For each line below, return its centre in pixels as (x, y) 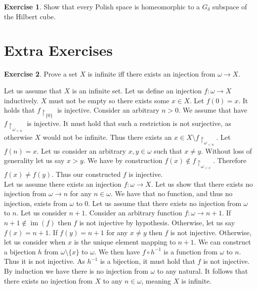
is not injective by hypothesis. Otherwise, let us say (157, 223)
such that (168, 150)
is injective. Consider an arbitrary (108, 110)
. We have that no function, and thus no (171, 193)
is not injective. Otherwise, (211, 232)
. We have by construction (123, 160)
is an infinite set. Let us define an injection (137, 90)
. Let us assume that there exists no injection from (165, 203)
